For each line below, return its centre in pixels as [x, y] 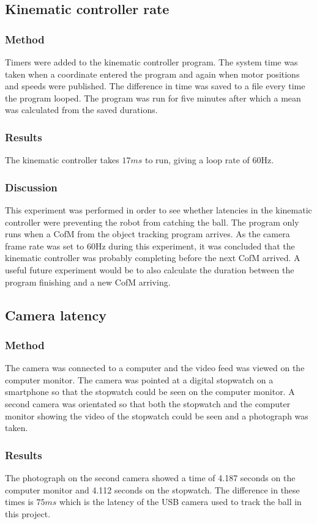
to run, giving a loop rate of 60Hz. [210, 160]
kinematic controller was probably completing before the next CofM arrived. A [153, 258]
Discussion [31, 187]
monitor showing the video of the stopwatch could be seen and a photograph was [157, 415]
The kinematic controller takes [62, 160]
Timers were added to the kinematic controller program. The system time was [151, 62]
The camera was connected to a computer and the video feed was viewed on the [155, 368]
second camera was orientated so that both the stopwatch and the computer [148, 403]
